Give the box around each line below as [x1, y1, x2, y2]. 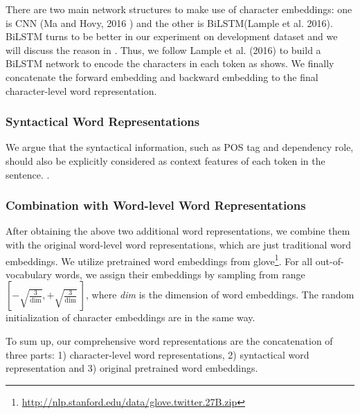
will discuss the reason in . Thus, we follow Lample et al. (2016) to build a [6, 42, 321, 57]
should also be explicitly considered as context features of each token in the [6, 153, 325, 168]
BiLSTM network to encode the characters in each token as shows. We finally [6, 56, 334, 71]
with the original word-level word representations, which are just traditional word [6, 237, 352, 251]
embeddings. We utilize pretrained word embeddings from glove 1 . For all [6, 251, 313, 268]
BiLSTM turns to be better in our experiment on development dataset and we [6, 29, 338, 44]
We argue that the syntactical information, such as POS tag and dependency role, [6, 140, 354, 154]
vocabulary [6, 267, 52, 281]
